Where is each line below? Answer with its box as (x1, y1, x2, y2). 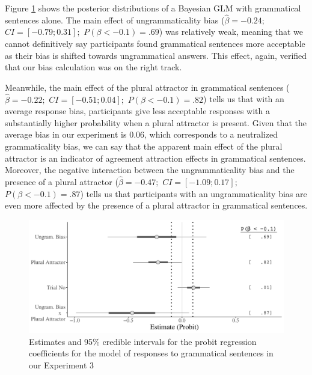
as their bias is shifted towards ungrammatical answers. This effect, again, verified (5, 49, 307, 61)
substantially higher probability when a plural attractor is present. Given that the (5, 116, 307, 129)
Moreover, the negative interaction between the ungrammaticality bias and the (5, 163, 295, 176)
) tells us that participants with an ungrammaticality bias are (80, 187, 307, 200)
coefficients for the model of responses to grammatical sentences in (29, 347, 274, 359)
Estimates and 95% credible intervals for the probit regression (29, 335, 257, 347)
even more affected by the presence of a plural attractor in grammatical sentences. (5, 199, 308, 212)
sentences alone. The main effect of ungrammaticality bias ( (5, 13, 225, 26)
